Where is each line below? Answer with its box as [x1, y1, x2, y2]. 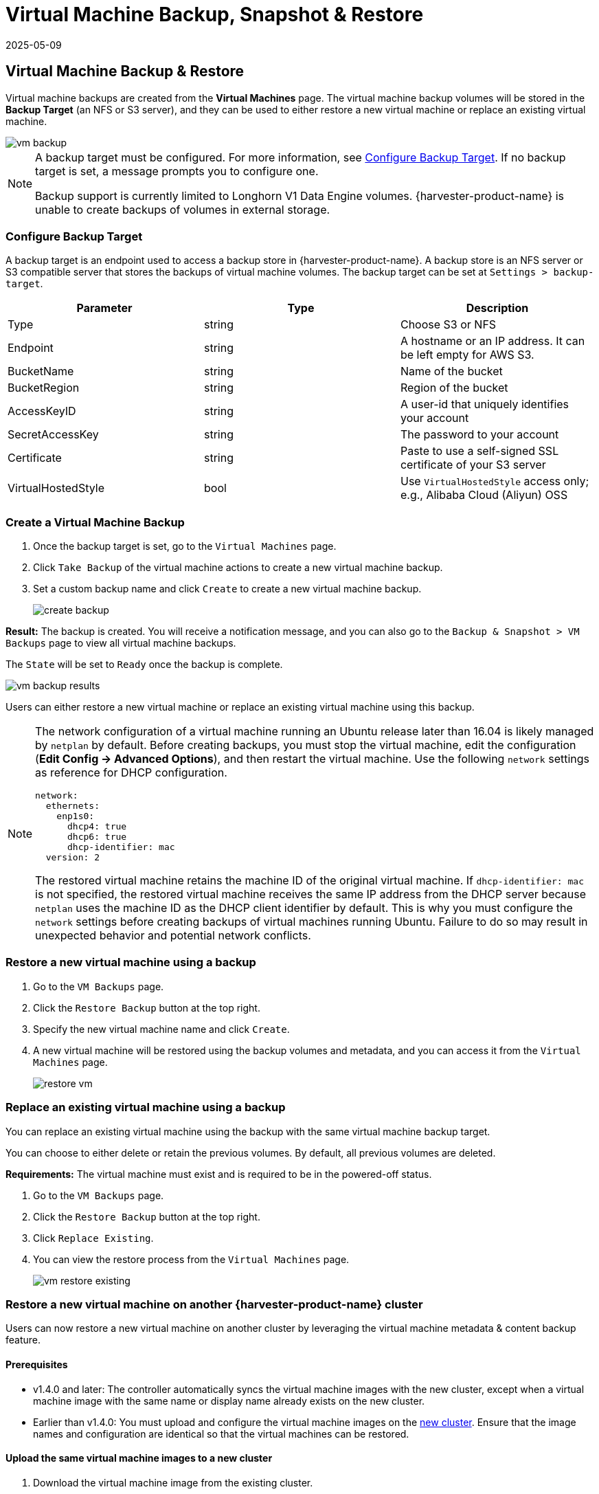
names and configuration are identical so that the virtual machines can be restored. [33, 1427, 409, 1440]
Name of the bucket [400, 364, 503, 379]
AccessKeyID [8, 404, 76, 419]
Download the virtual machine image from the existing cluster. [33, 1476, 313, 1489]
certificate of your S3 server [400, 458, 546, 472]
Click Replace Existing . [33, 1231, 154, 1244]
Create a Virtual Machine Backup [5, 515, 185, 529]
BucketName [8, 364, 74, 379]
